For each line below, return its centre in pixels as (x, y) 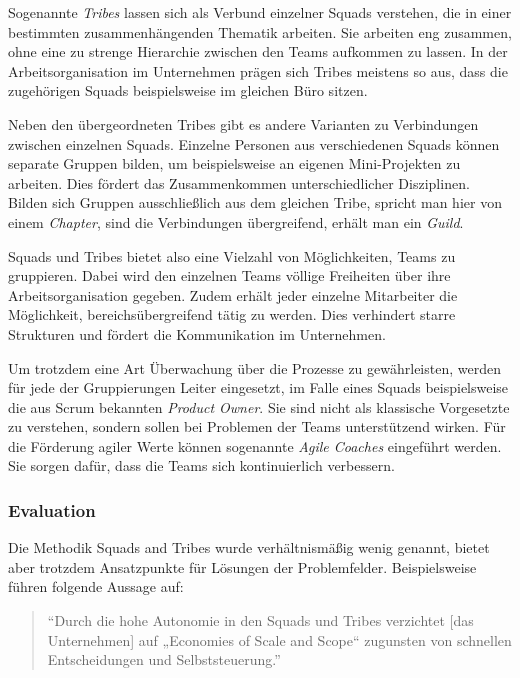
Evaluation (52, 509)
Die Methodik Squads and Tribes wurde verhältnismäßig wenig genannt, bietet (249, 547)
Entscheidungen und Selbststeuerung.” (164, 659)
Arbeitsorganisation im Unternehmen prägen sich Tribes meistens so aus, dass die (258, 70)
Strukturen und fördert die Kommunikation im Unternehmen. (197, 333)
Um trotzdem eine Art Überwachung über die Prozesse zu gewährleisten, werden (254, 367)
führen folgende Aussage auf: (96, 586)
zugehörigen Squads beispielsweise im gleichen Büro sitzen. (188, 90)
